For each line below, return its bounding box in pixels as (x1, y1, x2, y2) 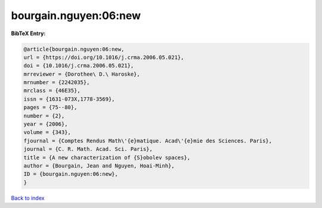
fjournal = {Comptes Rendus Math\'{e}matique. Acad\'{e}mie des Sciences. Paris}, (23, 137, 273, 144)
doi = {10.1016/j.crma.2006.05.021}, (23, 63, 134, 69)
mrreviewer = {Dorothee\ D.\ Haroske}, (23, 70, 140, 77)
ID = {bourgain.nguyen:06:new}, (23, 170, 119, 178)
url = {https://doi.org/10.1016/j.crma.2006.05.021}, (23, 54, 184, 61)
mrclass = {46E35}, (23, 87, 80, 94)
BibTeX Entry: (11, 30, 46, 37)
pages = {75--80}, (23, 104, 78, 111)
